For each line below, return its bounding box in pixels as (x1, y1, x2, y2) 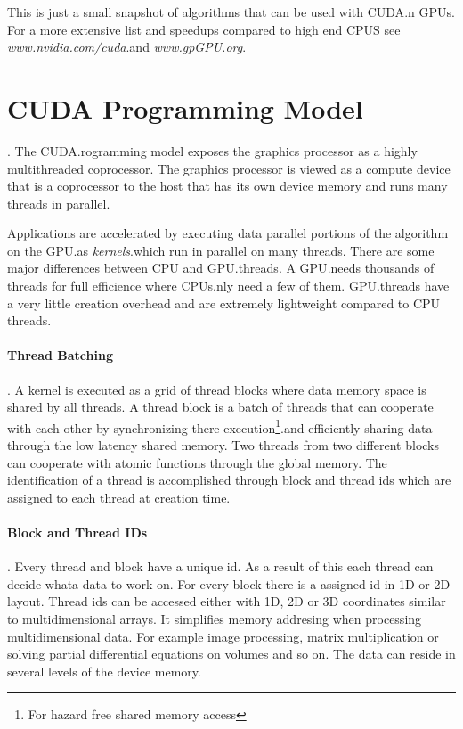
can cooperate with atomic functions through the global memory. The (7, 453, 387, 471)
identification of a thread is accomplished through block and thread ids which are (7, 471, 451, 489)
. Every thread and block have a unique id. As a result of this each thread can (7, 557, 434, 576)
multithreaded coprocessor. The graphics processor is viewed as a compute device (7, 159, 451, 177)
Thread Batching (7, 346, 113, 364)
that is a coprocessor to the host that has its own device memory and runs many (7, 176, 448, 195)
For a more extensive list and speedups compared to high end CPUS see (7, 20, 401, 38)
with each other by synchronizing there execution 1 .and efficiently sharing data (7, 415, 433, 437)
